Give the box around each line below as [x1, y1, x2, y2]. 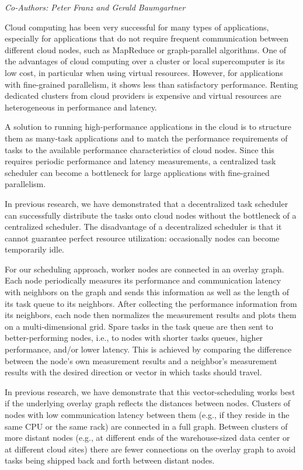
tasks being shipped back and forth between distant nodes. [5, 454, 215, 466]
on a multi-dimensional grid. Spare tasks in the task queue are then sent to [5, 320, 273, 332]
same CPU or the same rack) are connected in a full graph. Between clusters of [5, 420, 288, 432]
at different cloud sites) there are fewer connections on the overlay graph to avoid [5, 443, 296, 455]
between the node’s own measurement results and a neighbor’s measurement [5, 354, 277, 367]
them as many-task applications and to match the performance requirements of [5, 132, 288, 144]
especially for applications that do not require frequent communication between [5, 32, 289, 44]
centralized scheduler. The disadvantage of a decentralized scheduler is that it [5, 220, 282, 233]
